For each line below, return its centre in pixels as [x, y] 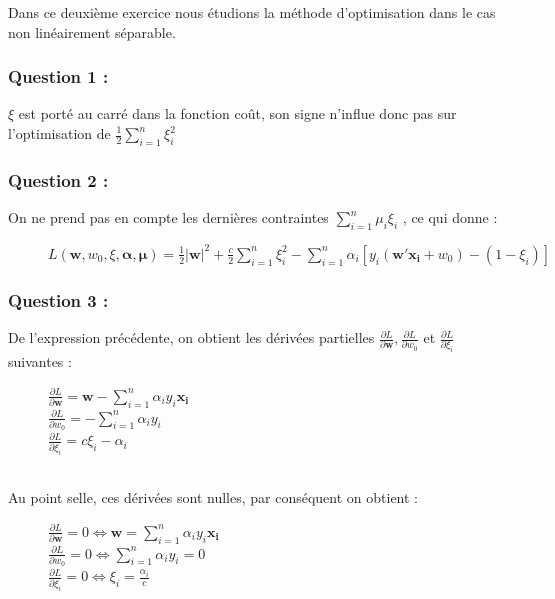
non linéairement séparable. [92, 31]
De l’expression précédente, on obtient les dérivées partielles [191, 337]
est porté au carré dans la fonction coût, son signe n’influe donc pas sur [237, 113]
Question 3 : [58, 299]
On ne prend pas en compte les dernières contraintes [168, 217]
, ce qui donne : [450, 217]
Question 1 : [58, 76]
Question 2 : [58, 179]
